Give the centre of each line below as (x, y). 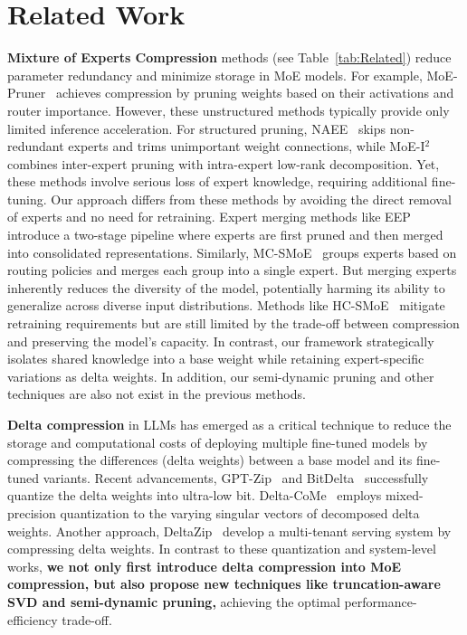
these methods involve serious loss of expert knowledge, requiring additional (218, 181)
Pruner (27, 93)
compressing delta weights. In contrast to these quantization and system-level (222, 549)
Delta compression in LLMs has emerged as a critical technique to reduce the (229, 424)
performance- (381, 601)
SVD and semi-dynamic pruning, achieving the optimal (174, 601)
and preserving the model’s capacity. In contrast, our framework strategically (221, 341)
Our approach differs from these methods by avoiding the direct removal (251, 199)
